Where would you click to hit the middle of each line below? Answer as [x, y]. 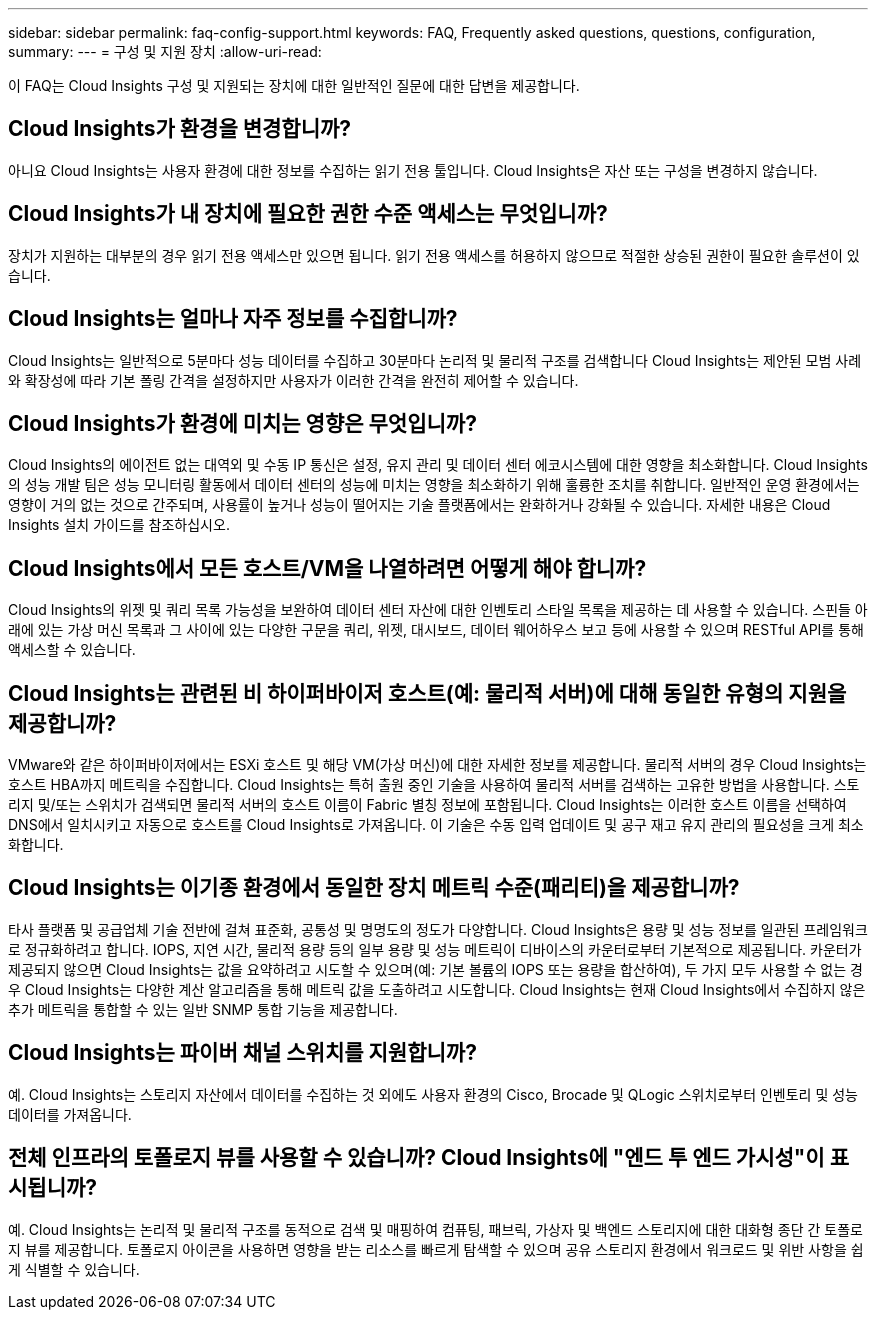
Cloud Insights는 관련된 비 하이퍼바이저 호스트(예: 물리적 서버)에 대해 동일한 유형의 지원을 [427, 693]
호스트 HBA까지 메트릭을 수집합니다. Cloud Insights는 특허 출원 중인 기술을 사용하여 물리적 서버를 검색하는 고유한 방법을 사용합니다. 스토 [434, 785]
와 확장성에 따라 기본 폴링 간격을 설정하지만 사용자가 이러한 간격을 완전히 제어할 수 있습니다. [293, 380]
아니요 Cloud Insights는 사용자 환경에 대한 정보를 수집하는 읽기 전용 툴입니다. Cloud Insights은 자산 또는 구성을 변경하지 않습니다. [413, 170]
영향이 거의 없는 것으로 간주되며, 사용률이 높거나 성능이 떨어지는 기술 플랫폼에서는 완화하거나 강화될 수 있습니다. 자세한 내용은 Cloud [419, 505]
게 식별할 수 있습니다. [74, 1269]
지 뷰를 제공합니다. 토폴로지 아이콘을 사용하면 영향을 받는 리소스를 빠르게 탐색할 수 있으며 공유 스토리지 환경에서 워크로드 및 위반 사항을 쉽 [436, 1249]
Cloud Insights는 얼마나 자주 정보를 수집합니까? [233, 319]
